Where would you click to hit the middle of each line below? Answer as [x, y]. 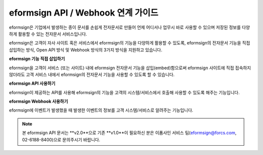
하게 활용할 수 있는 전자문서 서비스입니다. [48, 34]
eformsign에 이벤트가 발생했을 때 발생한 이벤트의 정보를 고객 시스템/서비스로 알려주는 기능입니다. [101, 110]
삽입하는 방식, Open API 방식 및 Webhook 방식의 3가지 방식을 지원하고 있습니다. [86, 50]
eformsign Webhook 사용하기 [38, 101]
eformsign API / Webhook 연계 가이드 [84, 13]
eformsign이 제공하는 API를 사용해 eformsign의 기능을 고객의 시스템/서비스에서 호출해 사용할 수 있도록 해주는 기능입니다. [124, 92]
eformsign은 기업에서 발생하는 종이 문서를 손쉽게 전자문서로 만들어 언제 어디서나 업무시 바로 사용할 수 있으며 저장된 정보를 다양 [130, 27]
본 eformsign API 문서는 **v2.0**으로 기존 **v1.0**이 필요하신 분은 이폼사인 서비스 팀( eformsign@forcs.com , [129, 133]
